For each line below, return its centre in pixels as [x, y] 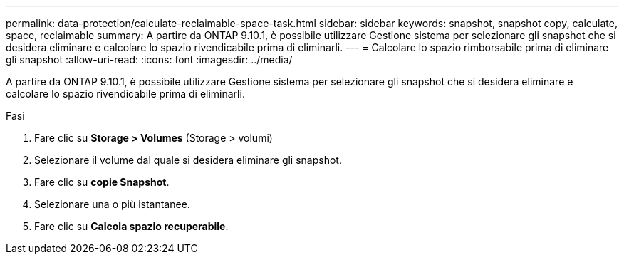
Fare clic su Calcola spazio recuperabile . [131, 226]
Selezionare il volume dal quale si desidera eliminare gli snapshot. [188, 160]
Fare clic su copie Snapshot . [102, 182]
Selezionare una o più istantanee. [112, 204]
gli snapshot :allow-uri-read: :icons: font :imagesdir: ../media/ [149, 59]
